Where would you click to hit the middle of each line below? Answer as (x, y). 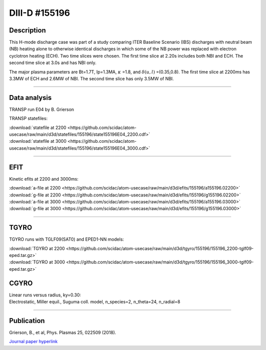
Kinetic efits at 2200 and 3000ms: (44, 179)
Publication (27, 321)
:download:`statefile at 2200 (38, 127)
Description (28, 30)
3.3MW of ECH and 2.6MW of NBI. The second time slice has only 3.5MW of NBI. (92, 79)
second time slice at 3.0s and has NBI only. (53, 63)
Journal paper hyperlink (33, 342)
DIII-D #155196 (40, 13)
